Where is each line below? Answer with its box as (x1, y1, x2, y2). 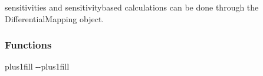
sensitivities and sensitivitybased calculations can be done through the (5, 1, 259, 13)
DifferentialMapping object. (5, 12, 104, 25)
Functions (5, 37, 52, 52)
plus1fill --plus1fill (5, 60, 70, 72)
